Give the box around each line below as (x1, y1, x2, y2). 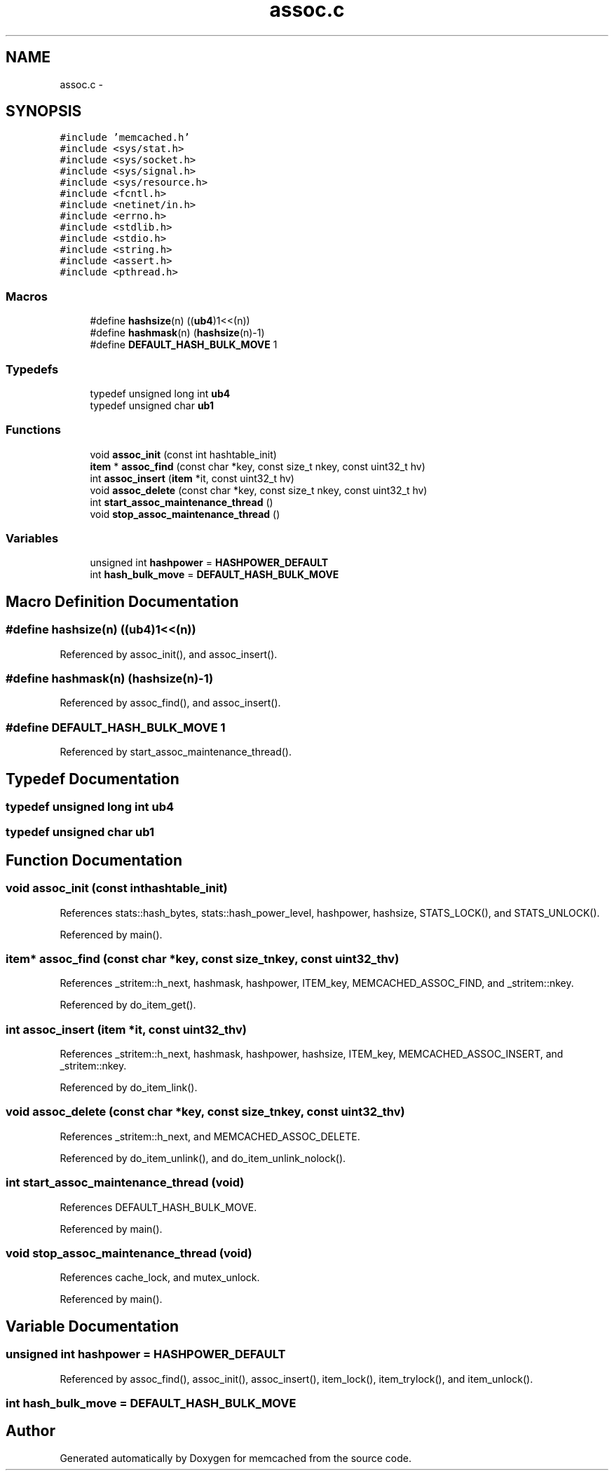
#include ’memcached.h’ (60, 132, 190, 144)
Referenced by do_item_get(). (60, 999, 196, 1011)
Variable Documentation (6, 1317, 179, 1335)
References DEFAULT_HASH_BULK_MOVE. (60, 1201, 257, 1213)
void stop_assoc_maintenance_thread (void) (6, 1245, 252, 1260)
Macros (6, 289, 48, 303)
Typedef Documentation (6, 770, 179, 788)
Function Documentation (6, 851, 182, 869)
